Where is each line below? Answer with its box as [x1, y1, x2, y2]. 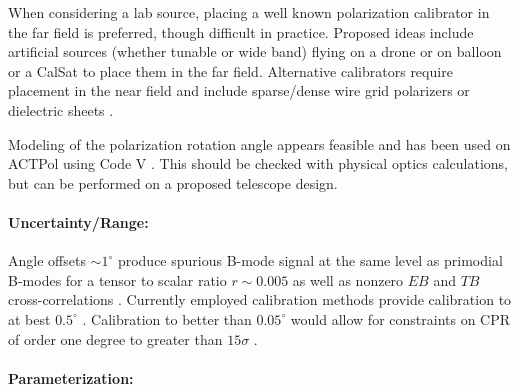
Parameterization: [8, 367, 134, 388]
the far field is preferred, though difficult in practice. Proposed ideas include [8, 21, 474, 42]
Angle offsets [8, 250, 86, 271]
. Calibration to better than [82, 308, 252, 329]
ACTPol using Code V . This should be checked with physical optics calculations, [8, 153, 508, 174]
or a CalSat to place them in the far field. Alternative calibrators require [8, 60, 453, 81]
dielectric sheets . [8, 99, 114, 120]
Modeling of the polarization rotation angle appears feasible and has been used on [8, 133, 511, 154]
